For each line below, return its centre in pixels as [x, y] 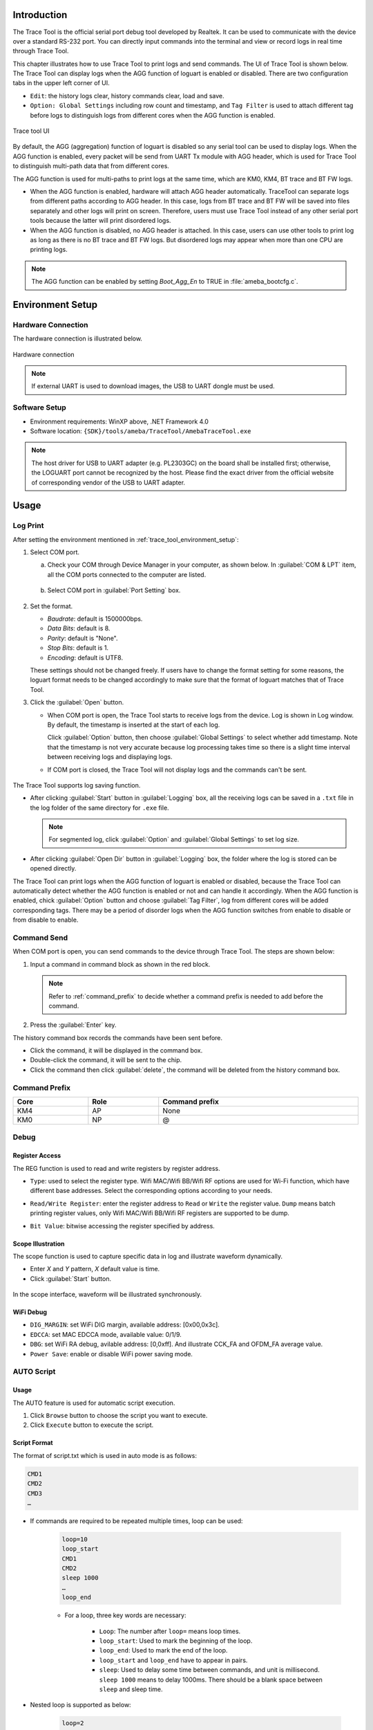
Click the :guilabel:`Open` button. [77, 702]
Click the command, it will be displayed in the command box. [116, 1050]
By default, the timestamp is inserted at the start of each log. [134, 725]
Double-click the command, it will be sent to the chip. [106, 1060]
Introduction [40, 15]
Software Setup [40, 408]
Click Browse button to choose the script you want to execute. [119, 1415]
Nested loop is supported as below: [80, 1705]
